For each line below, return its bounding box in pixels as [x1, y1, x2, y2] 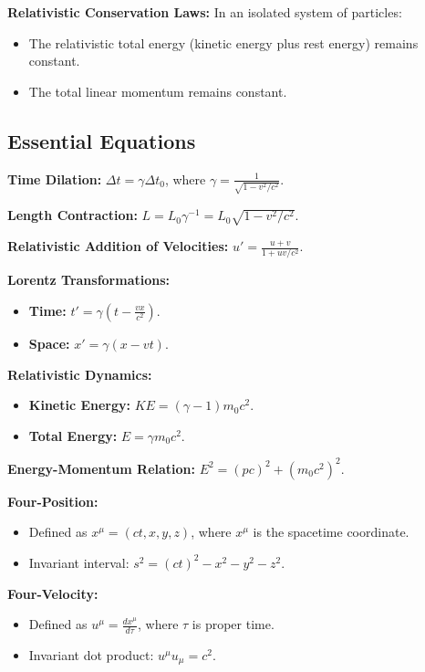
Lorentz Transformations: [7, 270, 171, 289]
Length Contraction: [7, 205, 138, 225]
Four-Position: [7, 491, 98, 510]
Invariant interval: [28, 552, 130, 572]
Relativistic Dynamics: [7, 364, 152, 383]
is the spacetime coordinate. [253, 522, 409, 541]
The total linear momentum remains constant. [28, 81, 287, 100]
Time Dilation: [7, 169, 102, 188]
